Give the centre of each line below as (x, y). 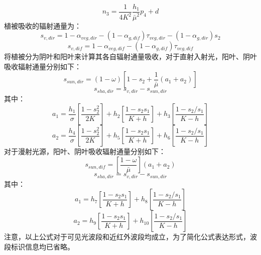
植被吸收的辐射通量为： (43, 25)
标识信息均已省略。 (42, 246)
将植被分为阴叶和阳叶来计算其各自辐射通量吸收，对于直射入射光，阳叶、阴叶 (130, 56)
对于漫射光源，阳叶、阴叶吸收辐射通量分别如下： (85, 151)
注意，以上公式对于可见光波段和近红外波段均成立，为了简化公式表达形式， (127, 237)
